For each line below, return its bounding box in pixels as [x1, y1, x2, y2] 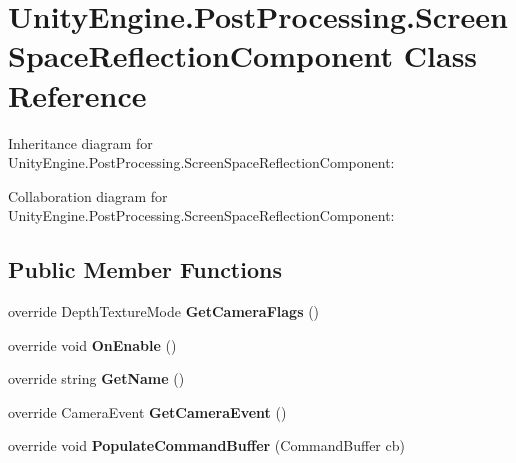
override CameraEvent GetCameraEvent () [8, 401, 287, 422]
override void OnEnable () [8, 334, 177, 355]
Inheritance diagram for [8, 132, 153, 153]
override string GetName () [8, 368, 185, 389]
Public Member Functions [8, 254, 282, 285]
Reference [8, 74, 147, 115]
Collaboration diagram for [8, 185, 168, 206]
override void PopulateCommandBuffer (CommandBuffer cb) [8, 435, 405, 456]
